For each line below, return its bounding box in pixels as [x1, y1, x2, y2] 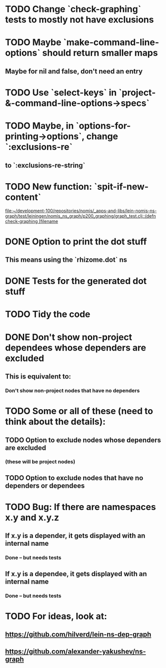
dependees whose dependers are [5, 342, 146, 353]
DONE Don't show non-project [5, 331, 132, 343]
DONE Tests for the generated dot [5, 276, 147, 287]
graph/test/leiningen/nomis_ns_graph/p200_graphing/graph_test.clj [5, 213, 143, 219]
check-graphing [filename [5, 219, 58, 224]
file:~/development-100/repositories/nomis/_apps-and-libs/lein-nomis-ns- [5, 208, 157, 214]
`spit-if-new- [94, 181, 149, 192]
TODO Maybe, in [5, 120, 74, 132]
